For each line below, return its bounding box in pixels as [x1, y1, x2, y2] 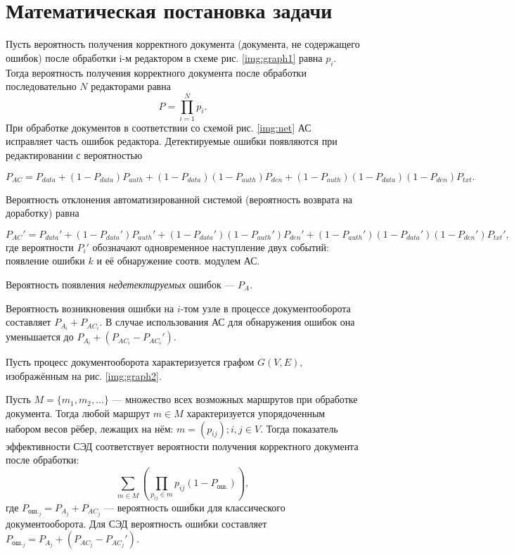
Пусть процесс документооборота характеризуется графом [6, 355, 255, 369]
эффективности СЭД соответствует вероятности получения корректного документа [6, 438, 359, 453]
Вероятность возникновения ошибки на [6, 300, 174, 315]
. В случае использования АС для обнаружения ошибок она [99, 314, 355, 329]
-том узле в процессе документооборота [180, 300, 351, 315]
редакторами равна [91, 79, 171, 94]
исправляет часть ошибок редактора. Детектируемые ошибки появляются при [6, 134, 338, 148]
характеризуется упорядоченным [186, 406, 326, 421]
